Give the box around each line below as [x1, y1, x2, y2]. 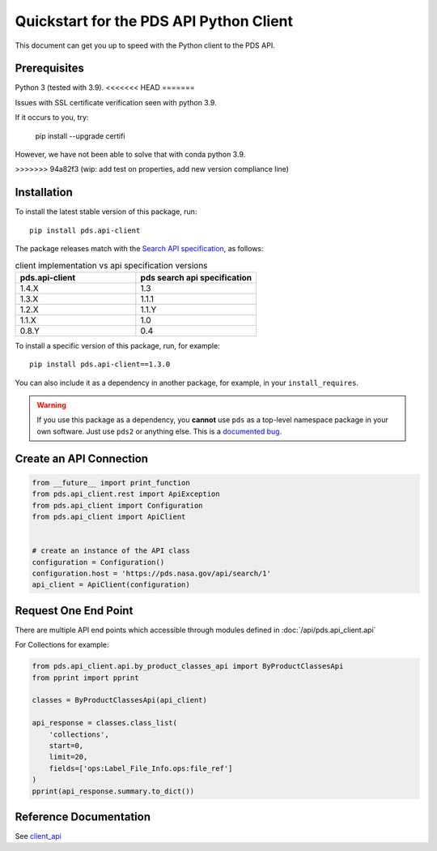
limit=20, [49, 752, 88, 762]
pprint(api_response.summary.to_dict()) [32, 786, 194, 796]
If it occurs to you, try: [15, 113, 89, 122]
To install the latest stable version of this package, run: [15, 207, 197, 216]
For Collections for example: [15, 640, 109, 650]
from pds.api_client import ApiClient [32, 511, 186, 521]
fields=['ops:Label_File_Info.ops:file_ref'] [49, 763, 233, 773]
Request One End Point [15, 604, 134, 618]
